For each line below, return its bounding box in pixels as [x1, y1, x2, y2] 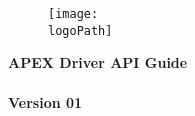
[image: [48, 7, 99, 21]
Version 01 [8, 91, 83, 112]
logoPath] [48, 23, 113, 38]
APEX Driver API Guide [8, 52, 188, 73]
